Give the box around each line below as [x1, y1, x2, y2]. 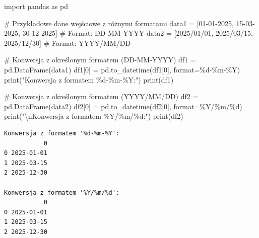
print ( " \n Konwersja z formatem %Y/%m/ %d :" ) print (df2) [4, 111, 183, 121]
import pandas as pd [4, 1, 69, 11]
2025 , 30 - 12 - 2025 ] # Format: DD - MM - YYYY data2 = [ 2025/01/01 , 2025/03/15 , [4, 28, 253, 38]
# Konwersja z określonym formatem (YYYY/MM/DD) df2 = [4, 91, 199, 102]
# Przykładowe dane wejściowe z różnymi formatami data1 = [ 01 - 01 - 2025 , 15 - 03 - [4, 18, 255, 28]
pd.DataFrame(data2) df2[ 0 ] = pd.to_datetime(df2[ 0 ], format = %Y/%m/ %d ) [4, 101, 242, 111]
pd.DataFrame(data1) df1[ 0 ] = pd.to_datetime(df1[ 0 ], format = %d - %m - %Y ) [4, 64, 240, 74]
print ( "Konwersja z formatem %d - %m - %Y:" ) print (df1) [4, 74, 174, 85]
